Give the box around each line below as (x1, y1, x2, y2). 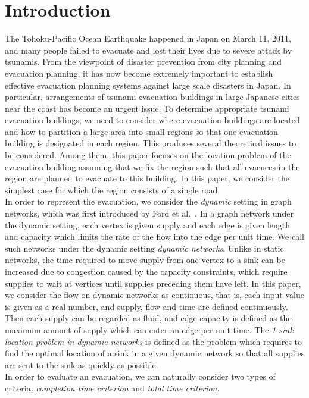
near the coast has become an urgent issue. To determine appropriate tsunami (5, 102, 289, 114)
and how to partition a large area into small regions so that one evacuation (5, 125, 278, 137)
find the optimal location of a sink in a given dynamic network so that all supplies (5, 347, 305, 359)
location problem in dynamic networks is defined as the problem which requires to (5, 335, 302, 347)
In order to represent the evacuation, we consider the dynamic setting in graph (5, 195, 292, 208)
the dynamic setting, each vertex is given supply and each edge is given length (5, 218, 291, 231)
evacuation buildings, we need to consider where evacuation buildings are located (5, 114, 300, 126)
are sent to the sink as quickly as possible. (5, 358, 158, 371)
